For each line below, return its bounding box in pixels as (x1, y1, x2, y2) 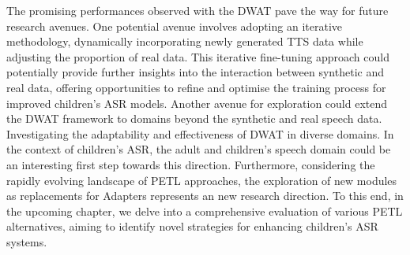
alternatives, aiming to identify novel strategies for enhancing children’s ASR (6, 218, 378, 235)
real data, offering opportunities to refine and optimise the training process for (6, 79, 386, 95)
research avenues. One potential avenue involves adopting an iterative (6, 17, 342, 34)
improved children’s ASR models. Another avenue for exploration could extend (6, 94, 388, 111)
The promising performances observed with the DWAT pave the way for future (6, 2, 389, 18)
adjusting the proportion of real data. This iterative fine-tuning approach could (6, 48, 389, 65)
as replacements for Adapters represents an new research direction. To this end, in (6, 187, 404, 204)
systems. (6, 233, 47, 249)
